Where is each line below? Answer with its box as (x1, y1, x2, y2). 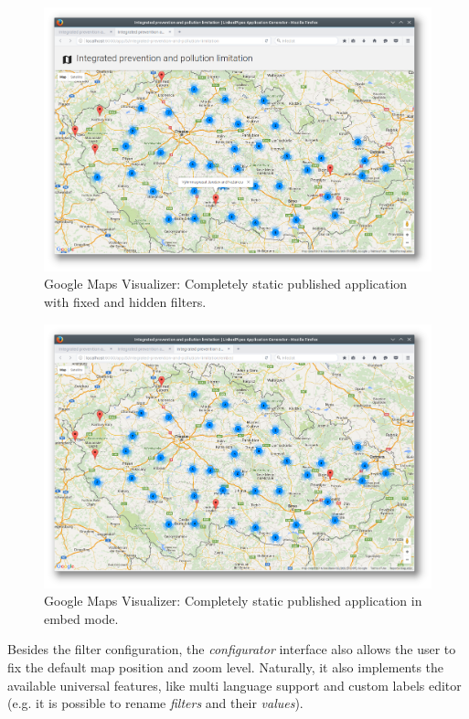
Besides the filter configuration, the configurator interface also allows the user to (7, 640, 456, 659)
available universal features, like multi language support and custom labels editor (7, 675, 462, 694)
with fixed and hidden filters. (44, 292, 207, 312)
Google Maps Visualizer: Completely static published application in (44, 591, 422, 610)
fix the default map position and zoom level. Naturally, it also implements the (7, 657, 444, 676)
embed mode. (44, 608, 119, 628)
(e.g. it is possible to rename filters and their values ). (7, 693, 304, 713)
